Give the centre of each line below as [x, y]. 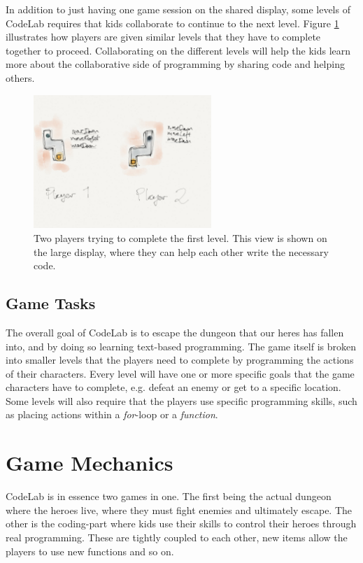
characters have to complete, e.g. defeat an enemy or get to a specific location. [173, 387]
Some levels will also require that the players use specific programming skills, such [181, 400]
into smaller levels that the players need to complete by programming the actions [180, 360]
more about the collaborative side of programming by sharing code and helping [175, 64]
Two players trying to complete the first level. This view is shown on [180, 237]
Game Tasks [51, 303]
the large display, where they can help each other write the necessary [181, 251]
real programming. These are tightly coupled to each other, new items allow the [177, 537]
